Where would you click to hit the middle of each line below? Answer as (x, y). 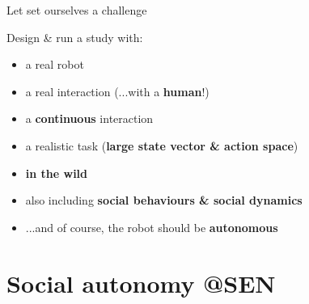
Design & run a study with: (75, 37)
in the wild (57, 173)
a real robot (55, 64)
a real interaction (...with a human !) (117, 91)
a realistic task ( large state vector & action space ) (162, 145)
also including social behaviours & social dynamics (164, 200)
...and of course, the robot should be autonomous (152, 227)
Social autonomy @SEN (141, 283)
